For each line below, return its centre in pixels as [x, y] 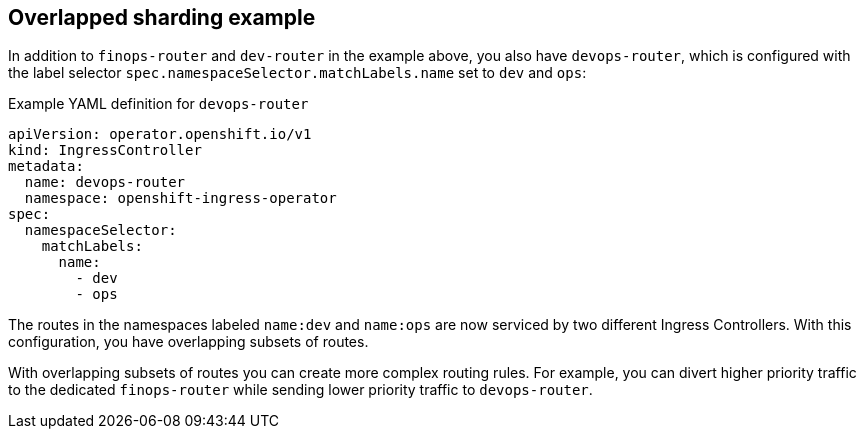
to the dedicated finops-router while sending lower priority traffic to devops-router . [300, 390]
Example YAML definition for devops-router [158, 104]
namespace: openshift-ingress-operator [180, 198]
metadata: [46, 166]
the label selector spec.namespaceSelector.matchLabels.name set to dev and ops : [297, 73]
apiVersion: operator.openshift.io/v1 [160, 134]
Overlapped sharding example [162, 17]
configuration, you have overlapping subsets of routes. [188, 342]
